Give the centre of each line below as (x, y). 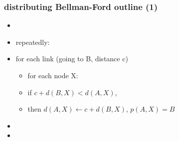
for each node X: (53, 75)
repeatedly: (33, 42)
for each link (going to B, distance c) (72, 59)
